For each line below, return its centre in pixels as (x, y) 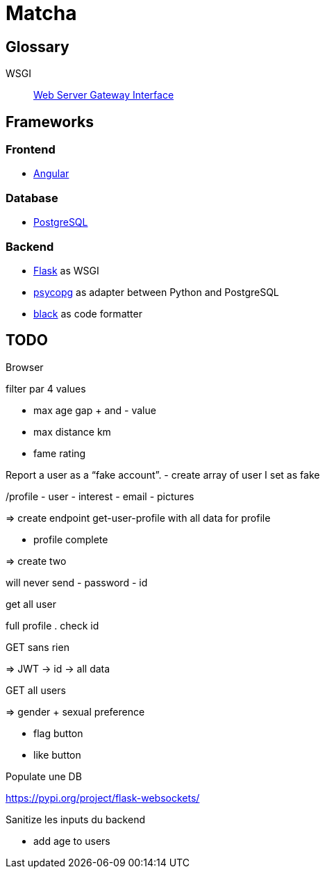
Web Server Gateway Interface (104, 95)
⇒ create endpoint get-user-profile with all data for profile (138, 518)
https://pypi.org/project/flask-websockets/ (103, 798)
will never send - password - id (77, 582)
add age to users (72, 841)
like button (57, 755)
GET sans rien (37, 647)
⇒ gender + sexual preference (75, 711)
